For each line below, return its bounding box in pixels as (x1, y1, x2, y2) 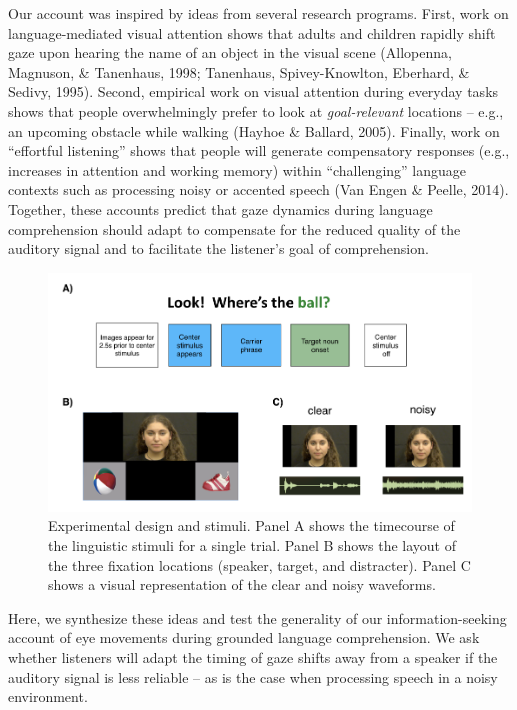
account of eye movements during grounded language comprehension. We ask (8, 627, 480, 648)
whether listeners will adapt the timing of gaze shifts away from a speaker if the (8, 647, 498, 668)
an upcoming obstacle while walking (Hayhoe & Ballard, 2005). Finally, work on (8, 120, 500, 141)
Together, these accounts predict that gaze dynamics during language (8, 198, 433, 219)
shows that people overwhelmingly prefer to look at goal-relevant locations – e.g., (8, 100, 504, 121)
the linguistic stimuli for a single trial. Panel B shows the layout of (48, 535, 457, 556)
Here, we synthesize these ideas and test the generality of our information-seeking (8, 607, 507, 628)
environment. (8, 686, 88, 707)
